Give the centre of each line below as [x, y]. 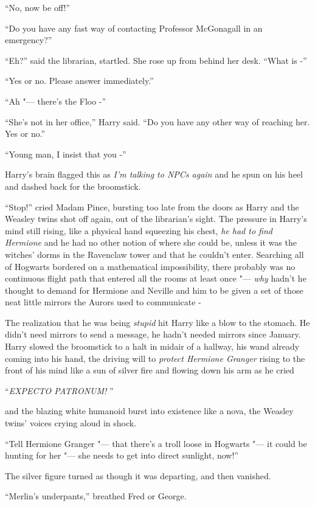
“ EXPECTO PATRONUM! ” [59, 390]
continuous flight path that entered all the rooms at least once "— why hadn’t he [156, 278]
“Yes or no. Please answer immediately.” [79, 81]
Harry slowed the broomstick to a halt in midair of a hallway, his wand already [152, 346]
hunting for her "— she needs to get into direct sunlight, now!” [122, 455]
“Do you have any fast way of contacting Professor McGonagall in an [134, 28]
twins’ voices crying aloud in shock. [71, 423]
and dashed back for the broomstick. [73, 186]
